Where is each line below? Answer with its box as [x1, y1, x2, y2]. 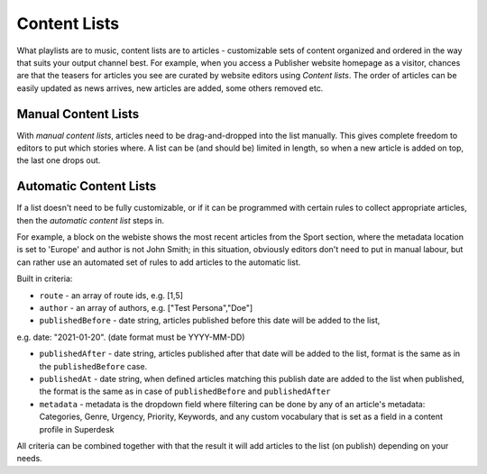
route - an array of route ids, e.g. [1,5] [39, 289, 184, 301]
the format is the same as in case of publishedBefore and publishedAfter [39, 386, 331, 397]
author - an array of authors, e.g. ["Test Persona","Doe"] [39, 303, 253, 314]
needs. [16, 453, 42, 464]
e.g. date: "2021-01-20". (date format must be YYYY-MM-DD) [16, 332, 245, 342]
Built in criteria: [16, 273, 73, 284]
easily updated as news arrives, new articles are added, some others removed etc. [16, 82, 324, 94]
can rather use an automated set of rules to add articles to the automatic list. [16, 257, 301, 268]
